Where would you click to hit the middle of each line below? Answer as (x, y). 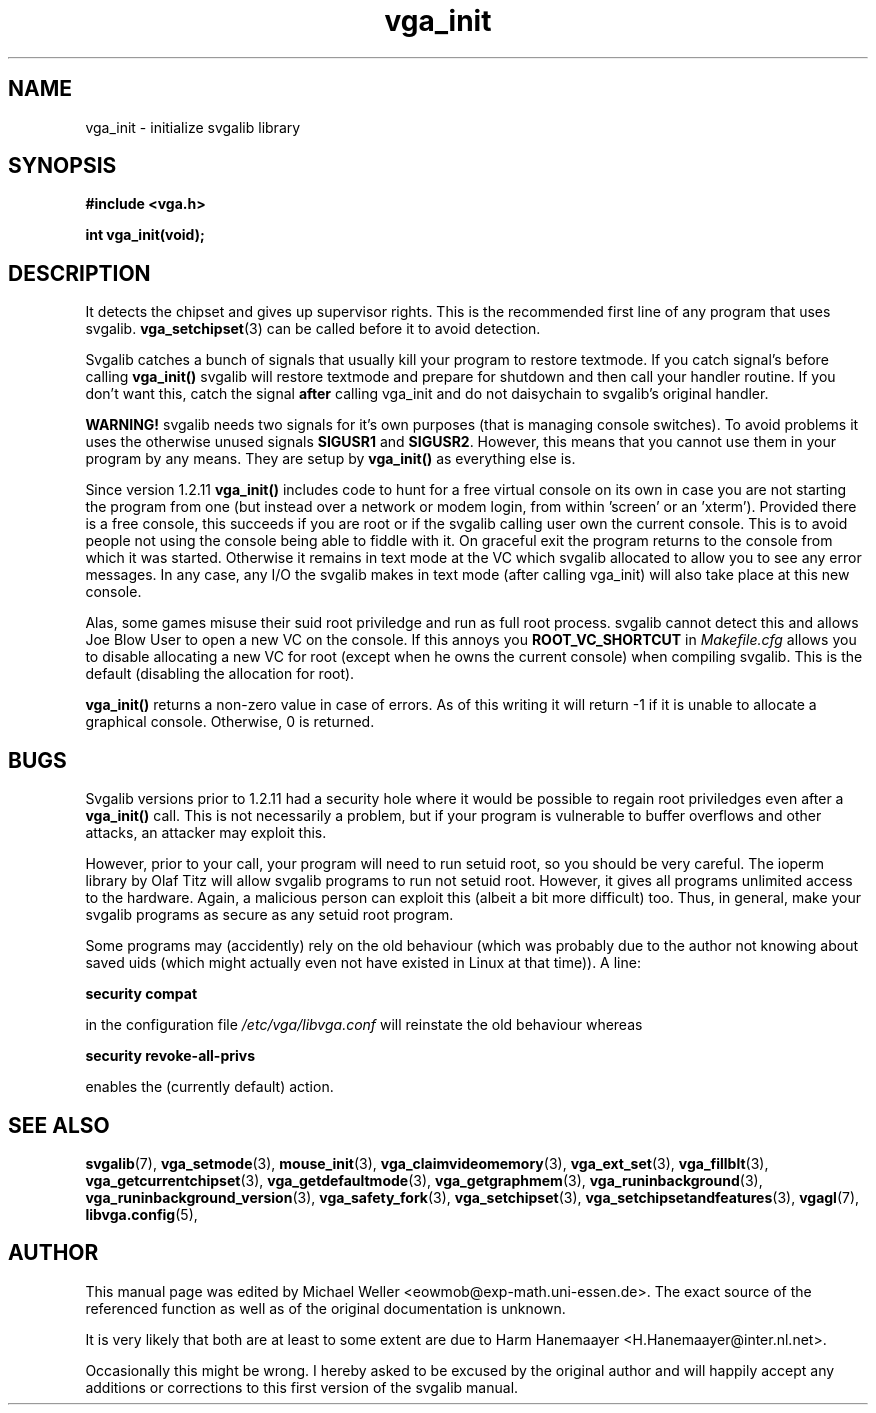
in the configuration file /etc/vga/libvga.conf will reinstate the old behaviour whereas (364, 1025)
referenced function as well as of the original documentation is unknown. (325, 1308)
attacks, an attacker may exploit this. (206, 833)
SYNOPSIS (62, 166)
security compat (141, 994)
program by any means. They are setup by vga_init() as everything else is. (330, 459)
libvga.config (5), (141, 1214)
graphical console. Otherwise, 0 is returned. (230, 722)
